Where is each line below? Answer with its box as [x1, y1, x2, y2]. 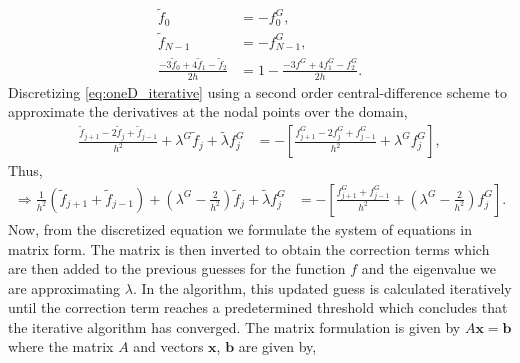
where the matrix [8, 336, 114, 357]
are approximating [8, 277, 121, 298]
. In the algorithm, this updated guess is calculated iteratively [132, 277, 512, 298]
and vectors [133, 336, 204, 357]
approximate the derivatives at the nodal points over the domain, [8, 101, 408, 122]
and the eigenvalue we [361, 258, 496, 279]
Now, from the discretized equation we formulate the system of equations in [8, 218, 472, 239]
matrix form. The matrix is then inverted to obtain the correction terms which [8, 238, 490, 259]
